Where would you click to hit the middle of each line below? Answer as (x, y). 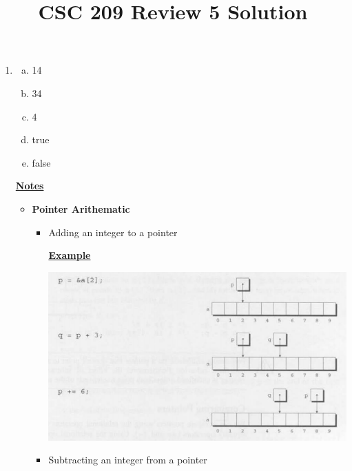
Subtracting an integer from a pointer (128, 460)
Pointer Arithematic (81, 208)
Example (70, 255)
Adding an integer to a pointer (113, 232)
